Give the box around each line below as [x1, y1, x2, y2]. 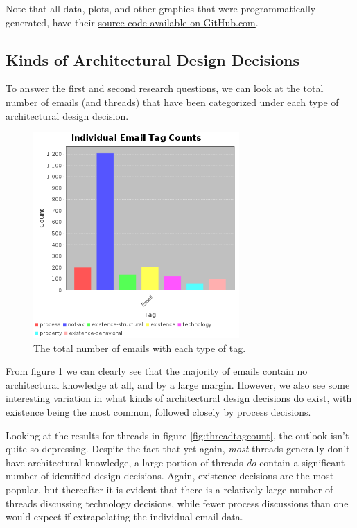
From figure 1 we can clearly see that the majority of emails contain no [6, 364, 308, 378]
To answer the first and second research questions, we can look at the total [6, 81, 324, 96]
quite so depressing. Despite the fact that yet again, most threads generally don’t [6, 441, 350, 456]
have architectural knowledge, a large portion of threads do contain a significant [6, 455, 345, 469]
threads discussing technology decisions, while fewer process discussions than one [6, 495, 349, 510]
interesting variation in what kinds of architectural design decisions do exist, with [6, 391, 352, 405]
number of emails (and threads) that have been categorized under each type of [6, 94, 339, 109]
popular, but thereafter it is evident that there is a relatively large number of [6, 482, 333, 496]
